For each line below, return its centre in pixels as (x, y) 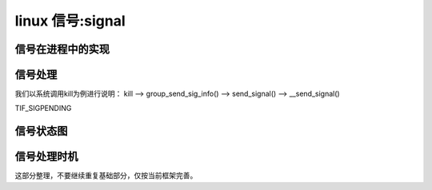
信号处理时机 (46, 157)
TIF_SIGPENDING (43, 109)
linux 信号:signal (70, 21)
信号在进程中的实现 (62, 49)
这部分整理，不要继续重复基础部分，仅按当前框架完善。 (106, 176)
